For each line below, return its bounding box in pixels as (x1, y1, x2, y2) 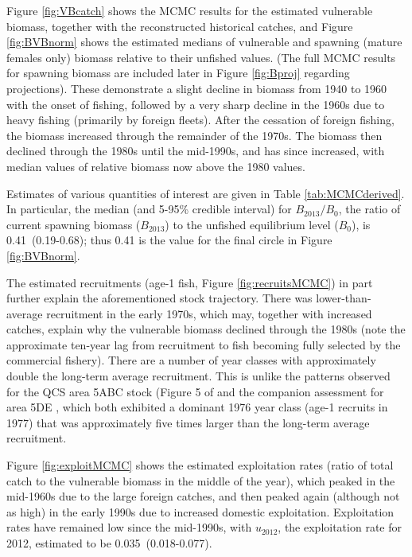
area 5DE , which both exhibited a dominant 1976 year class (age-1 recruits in (6, 399, 388, 415)
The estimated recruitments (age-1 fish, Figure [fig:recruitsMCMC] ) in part (6, 274, 373, 290)
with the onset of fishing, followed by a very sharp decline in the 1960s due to (6, 95, 385, 112)
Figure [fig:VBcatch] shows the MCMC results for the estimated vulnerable (6, 2, 373, 18)
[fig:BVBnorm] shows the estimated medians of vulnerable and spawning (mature (6, 33, 402, 50)
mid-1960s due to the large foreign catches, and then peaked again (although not (6, 488, 400, 504)
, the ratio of (338, 201, 401, 217)
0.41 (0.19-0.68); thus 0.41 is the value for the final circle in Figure (6, 232, 332, 248)
